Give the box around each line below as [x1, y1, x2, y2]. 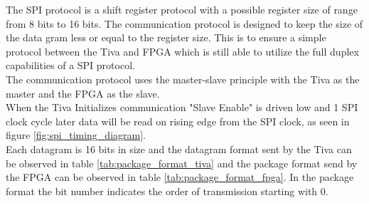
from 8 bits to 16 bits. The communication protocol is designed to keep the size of [6, 16, 363, 31]
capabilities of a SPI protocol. [6, 58, 135, 73]
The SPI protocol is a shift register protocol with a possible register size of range [6, 2, 358, 16]
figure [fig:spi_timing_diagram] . [6, 127, 146, 142]
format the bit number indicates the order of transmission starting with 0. [6, 183, 328, 198]
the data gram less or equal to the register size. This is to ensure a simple [6, 30, 326, 45]
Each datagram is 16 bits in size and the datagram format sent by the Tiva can [6, 141, 352, 156]
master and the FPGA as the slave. [6, 85, 160, 100]
